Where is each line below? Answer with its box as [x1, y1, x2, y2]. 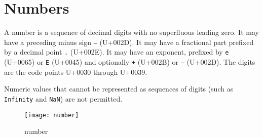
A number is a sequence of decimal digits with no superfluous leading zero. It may [4, 27, 259, 37]
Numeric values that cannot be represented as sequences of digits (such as [4, 83, 234, 94]
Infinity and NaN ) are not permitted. [4, 93, 123, 104]
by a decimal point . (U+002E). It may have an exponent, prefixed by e [4, 47, 229, 57]
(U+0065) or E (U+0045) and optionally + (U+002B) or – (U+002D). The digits [4, 57, 255, 67]
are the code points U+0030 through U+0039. [4, 66, 147, 77]
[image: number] [24, 111, 79, 119]
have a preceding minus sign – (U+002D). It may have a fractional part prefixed [4, 36, 254, 47]
